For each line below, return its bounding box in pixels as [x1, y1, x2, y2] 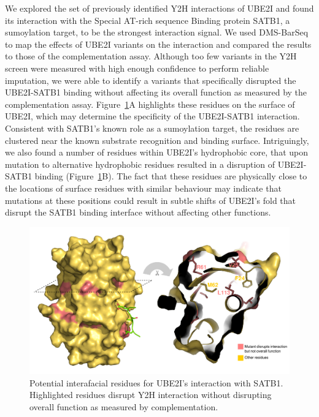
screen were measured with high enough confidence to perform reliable [5, 61, 269, 74]
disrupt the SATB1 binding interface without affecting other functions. [5, 206, 271, 219]
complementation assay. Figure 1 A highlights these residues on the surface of [5, 97, 295, 110]
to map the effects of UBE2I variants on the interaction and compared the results [5, 37, 312, 50]
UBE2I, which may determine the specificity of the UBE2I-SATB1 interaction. [5, 110, 300, 122]
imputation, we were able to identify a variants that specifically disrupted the [5, 73, 296, 86]
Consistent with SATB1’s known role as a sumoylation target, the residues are [5, 121, 299, 134]
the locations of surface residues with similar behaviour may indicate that [5, 181, 282, 194]
